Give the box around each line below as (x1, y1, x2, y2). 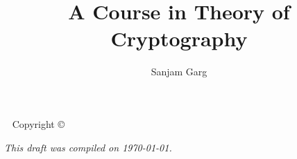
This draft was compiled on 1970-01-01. (4, 140, 172, 154)
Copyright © (12, 116, 65, 131)
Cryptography (110, 24, 248, 53)
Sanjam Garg (151, 64, 207, 79)
